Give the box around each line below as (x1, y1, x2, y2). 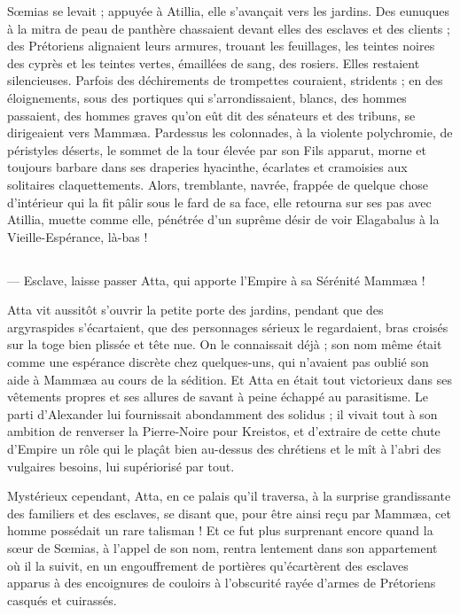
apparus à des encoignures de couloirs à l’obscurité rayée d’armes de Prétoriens (7, 573, 436, 592)
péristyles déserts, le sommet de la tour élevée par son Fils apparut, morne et (7, 140, 427, 159)
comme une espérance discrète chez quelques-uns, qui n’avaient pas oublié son (7, 353, 429, 371)
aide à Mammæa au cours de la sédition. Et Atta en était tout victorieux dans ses (7, 370, 452, 388)
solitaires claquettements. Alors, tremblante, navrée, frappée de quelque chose (7, 175, 428, 193)
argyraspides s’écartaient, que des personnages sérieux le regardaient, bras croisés (7, 317, 448, 336)
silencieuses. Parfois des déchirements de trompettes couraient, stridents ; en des (7, 71, 443, 90)
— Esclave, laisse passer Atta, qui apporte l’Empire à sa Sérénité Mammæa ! (7, 270, 425, 289)
